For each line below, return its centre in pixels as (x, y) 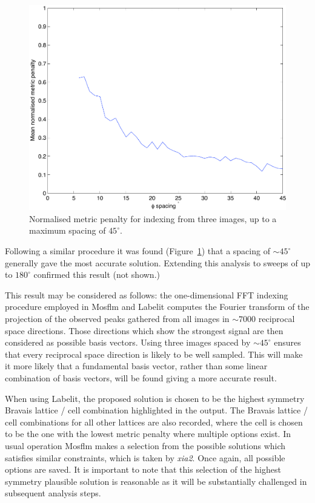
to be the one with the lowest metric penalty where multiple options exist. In (148, 434)
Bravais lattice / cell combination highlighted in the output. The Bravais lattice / (156, 410)
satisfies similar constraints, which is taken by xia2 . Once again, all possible (145, 457)
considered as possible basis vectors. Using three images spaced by (128, 342)
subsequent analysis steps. (53, 493)
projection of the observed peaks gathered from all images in (117, 319)
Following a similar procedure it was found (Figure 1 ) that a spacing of (138, 251)
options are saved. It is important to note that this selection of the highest (143, 469)
